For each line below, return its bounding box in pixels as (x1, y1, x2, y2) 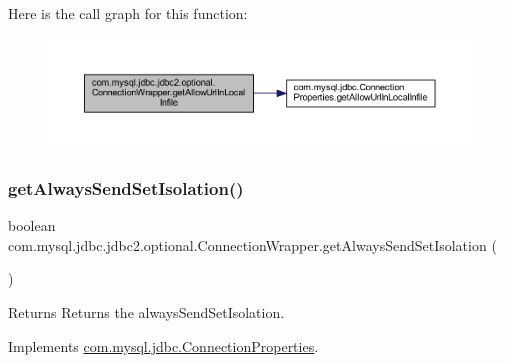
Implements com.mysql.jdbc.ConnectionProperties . (8, 335, 319, 356)
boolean (8, 215, 56, 236)
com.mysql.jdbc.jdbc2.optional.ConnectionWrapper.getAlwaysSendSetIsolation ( (8, 234, 497, 255)
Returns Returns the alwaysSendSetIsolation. (8, 301, 285, 322)
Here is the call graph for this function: (8, 3, 248, 23)
